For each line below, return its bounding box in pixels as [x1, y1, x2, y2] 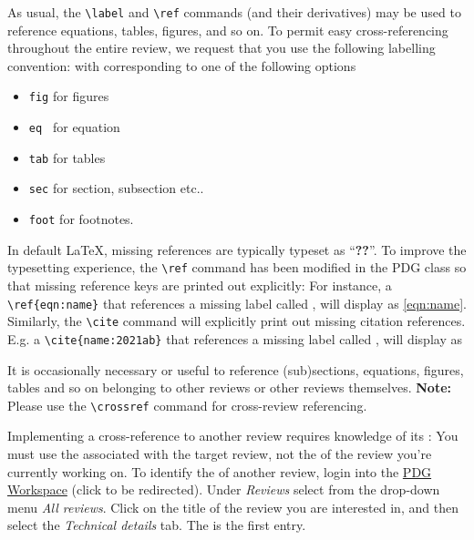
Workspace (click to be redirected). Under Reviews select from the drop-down [7, 480, 440, 499]
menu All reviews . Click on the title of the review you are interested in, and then [7, 497, 459, 516]
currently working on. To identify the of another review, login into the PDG [7, 462, 432, 481]
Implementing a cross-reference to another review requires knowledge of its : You [7, 426, 459, 445]
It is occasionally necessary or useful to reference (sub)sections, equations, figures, [7, 360, 464, 379]
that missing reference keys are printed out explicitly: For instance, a [7, 275, 392, 294]
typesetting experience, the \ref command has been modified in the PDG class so [7, 258, 467, 277]
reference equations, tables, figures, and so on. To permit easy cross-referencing [7, 20, 448, 39]
